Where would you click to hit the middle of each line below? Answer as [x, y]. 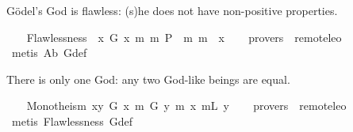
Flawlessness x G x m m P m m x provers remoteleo [184, 37]
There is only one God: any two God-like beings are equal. [148, 79]
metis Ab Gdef [49, 53]
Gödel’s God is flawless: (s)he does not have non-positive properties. [172, 10]
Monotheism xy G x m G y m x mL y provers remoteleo [186, 106]
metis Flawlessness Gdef [72, 121]
